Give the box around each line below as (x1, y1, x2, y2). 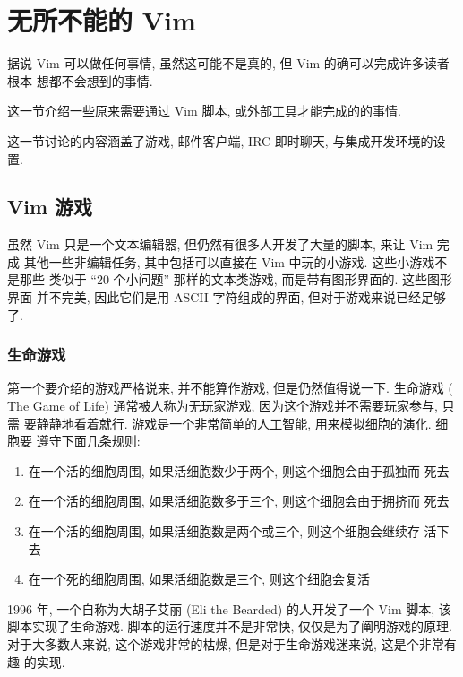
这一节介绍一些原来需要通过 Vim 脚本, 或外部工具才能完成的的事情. (7, 101, 401, 120)
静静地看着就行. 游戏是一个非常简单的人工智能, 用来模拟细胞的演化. (36, 413, 432, 432)
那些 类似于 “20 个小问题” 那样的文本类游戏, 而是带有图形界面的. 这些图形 (19, 270, 452, 289)
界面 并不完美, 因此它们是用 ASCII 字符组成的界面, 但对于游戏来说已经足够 (7, 288, 446, 307)
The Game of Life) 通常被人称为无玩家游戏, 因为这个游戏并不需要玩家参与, (7, 396, 438, 415)
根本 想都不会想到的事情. (7, 71, 153, 90)
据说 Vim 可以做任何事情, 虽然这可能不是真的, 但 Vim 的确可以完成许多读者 (7, 54, 450, 73)
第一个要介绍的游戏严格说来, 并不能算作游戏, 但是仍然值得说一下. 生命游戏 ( (7, 378, 453, 397)
